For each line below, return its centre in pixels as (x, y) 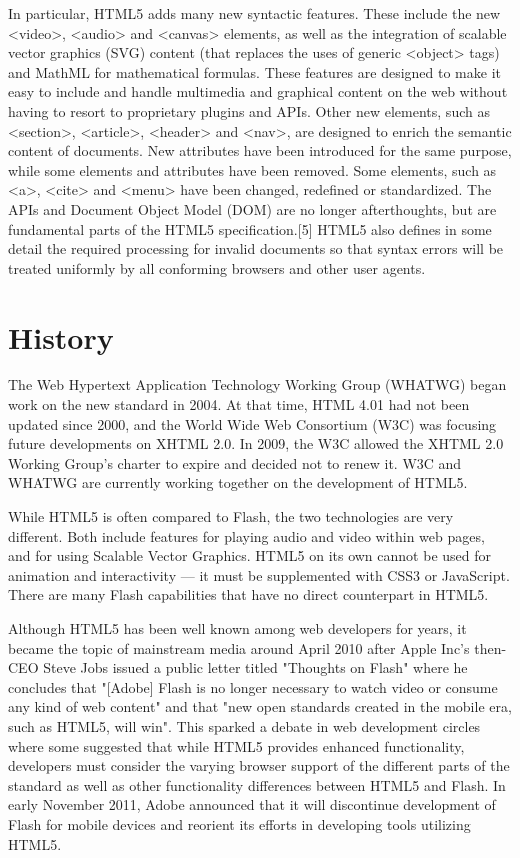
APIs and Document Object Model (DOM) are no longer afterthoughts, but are (252, 208)
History (61, 336)
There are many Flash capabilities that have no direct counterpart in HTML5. (248, 594)
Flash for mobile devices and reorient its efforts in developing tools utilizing (239, 823)
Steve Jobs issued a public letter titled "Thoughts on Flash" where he (255, 667)
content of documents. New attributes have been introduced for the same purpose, (260, 150)
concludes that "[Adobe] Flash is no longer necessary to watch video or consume (253, 686)
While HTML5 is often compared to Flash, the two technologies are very (231, 516)
